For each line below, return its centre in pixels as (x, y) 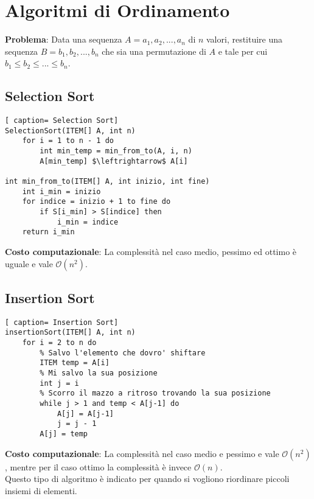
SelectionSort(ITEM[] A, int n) (70, 131)
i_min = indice (88, 222)
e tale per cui (243, 51)
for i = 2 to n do (59, 343)
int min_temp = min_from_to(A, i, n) (116, 151)
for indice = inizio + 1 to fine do (96, 202)
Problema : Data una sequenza (64, 39)
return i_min (48, 232)
